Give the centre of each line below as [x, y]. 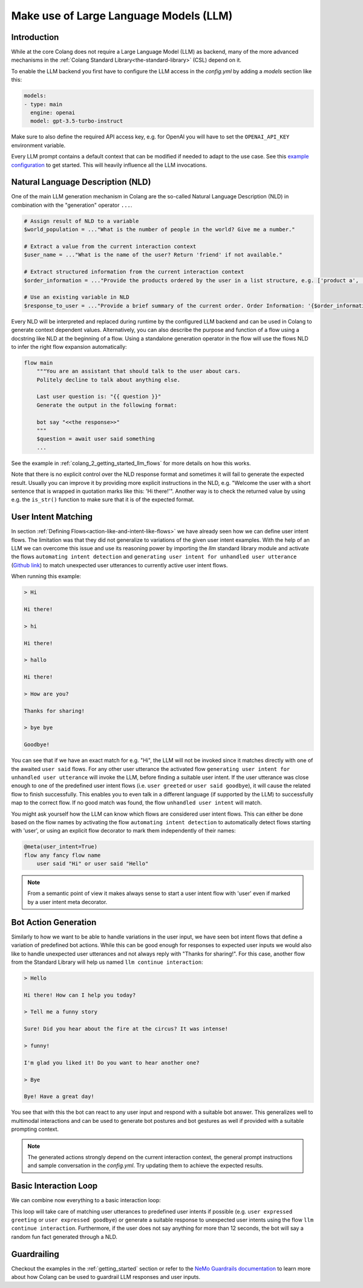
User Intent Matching [52, 517]
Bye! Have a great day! [59, 1097]
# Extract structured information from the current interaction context [134, 272]
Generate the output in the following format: [107, 405]
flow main [38, 363]
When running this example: [46, 576]
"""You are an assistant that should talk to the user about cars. [139, 371]
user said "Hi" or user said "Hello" [93, 864]
